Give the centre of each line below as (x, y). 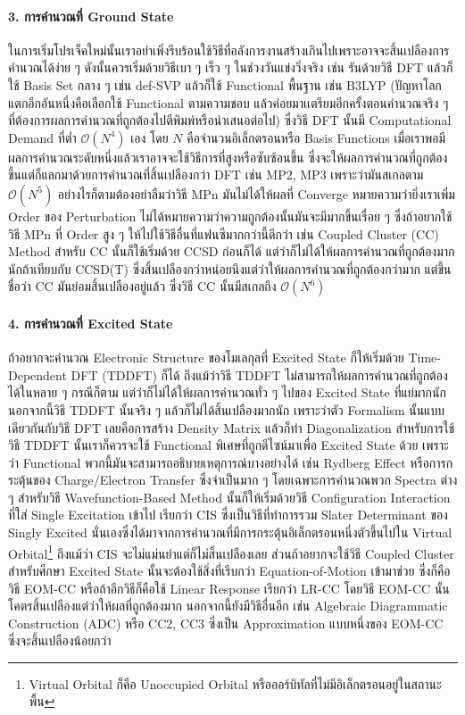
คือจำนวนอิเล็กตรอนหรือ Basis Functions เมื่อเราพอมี (316, 137)
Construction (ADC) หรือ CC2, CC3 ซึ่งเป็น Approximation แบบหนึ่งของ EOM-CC (226, 623)
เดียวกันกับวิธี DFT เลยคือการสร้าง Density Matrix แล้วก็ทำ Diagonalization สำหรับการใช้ (232, 427)
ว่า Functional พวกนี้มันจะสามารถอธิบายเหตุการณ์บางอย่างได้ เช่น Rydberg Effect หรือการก (231, 462)
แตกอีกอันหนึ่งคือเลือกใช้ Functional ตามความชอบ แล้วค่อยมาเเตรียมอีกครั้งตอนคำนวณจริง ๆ (228, 102)
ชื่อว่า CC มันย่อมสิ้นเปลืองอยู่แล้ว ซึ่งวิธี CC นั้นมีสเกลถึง (142, 286)
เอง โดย (149, 137)
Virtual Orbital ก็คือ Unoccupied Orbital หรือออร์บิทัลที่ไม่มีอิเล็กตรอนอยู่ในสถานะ (235, 683)
